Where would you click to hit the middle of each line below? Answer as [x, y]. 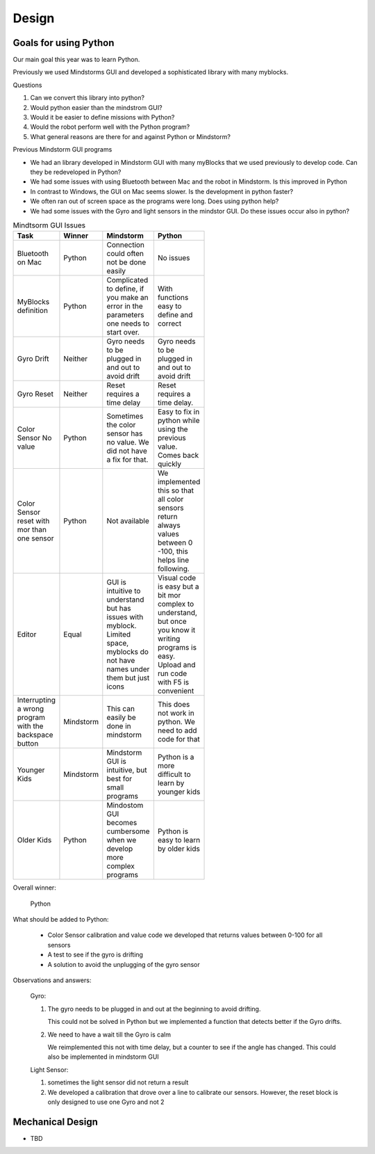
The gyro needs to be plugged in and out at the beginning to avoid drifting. [154, 1009]
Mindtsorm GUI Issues [49, 225]
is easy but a [178, 586]
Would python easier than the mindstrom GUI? [96, 107]
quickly [169, 464]
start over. [123, 332]
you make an [127, 298]
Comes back [178, 456]
